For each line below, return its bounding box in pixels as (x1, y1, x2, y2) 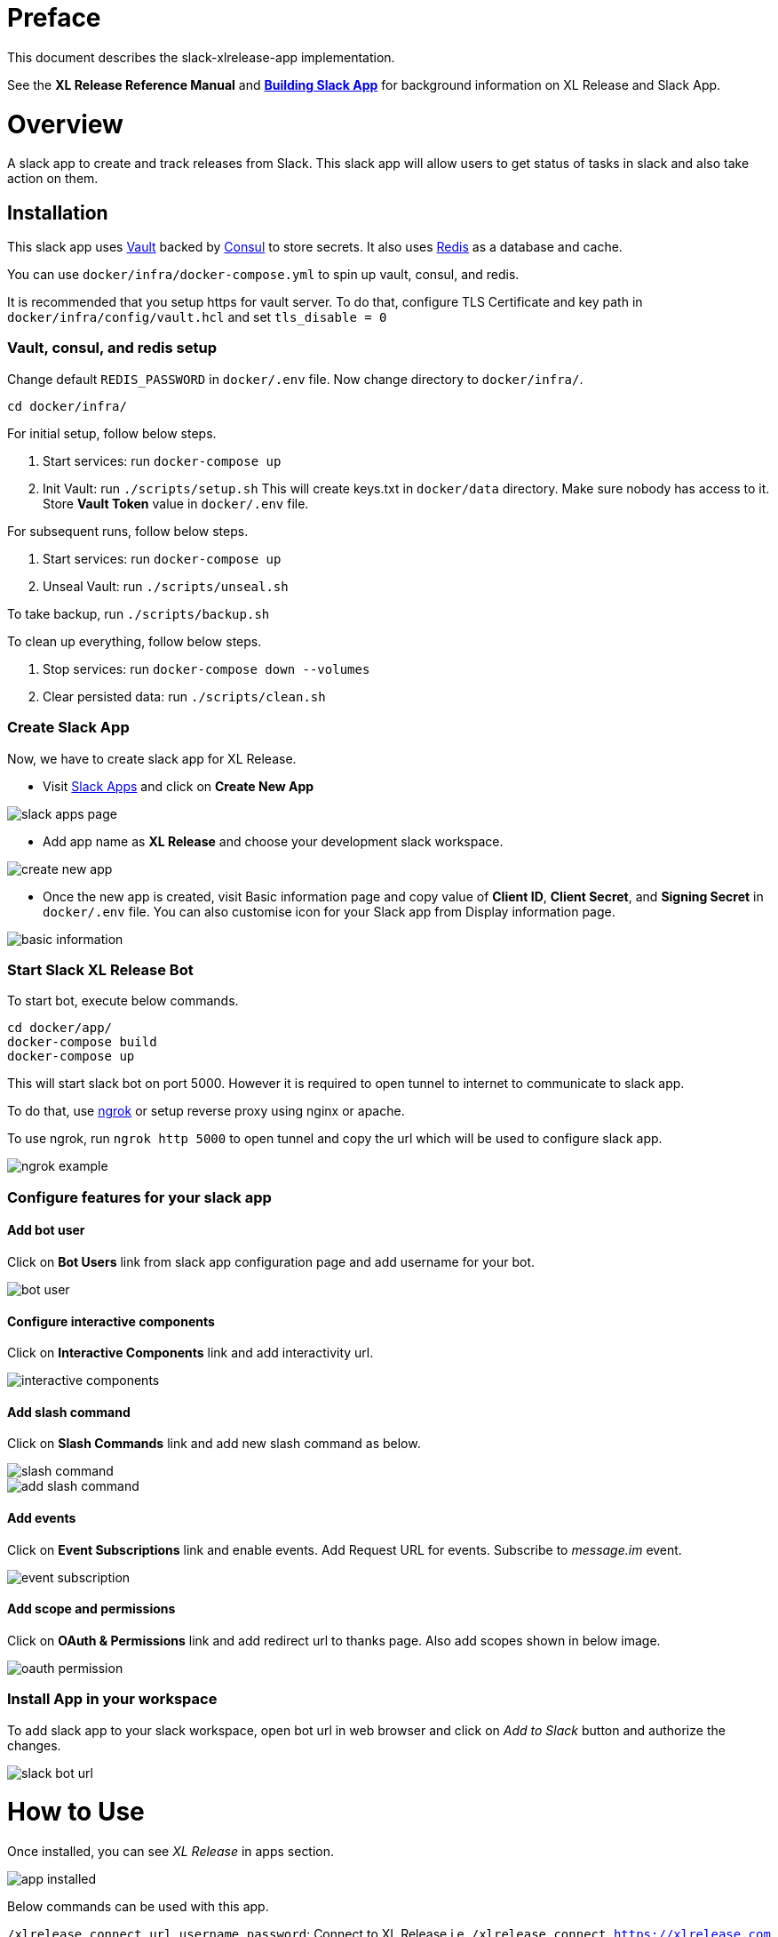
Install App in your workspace (7, 1690, 218, 1709)
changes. (7, 1737, 61, 1753)
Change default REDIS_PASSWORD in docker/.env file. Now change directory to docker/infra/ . (7, 371, 583, 387)
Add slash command (7, 1404, 131, 1420)
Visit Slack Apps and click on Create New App (43, 778, 314, 794)
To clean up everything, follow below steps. (7, 633, 262, 649)
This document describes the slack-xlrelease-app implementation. (7, 49, 395, 65)
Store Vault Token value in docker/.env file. (43, 495, 309, 511)
